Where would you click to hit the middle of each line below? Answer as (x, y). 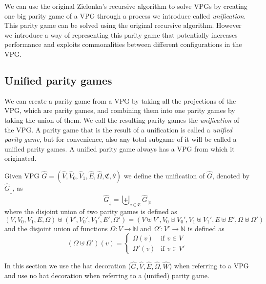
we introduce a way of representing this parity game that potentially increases (121, 34)
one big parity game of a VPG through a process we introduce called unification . (125, 15)
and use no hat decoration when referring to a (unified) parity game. (107, 275)
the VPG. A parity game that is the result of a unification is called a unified (118, 129)
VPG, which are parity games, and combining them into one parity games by (120, 110)
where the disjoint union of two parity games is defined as (91, 211)
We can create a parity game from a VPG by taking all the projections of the (120, 100)
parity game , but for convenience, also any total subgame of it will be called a (121, 139)
